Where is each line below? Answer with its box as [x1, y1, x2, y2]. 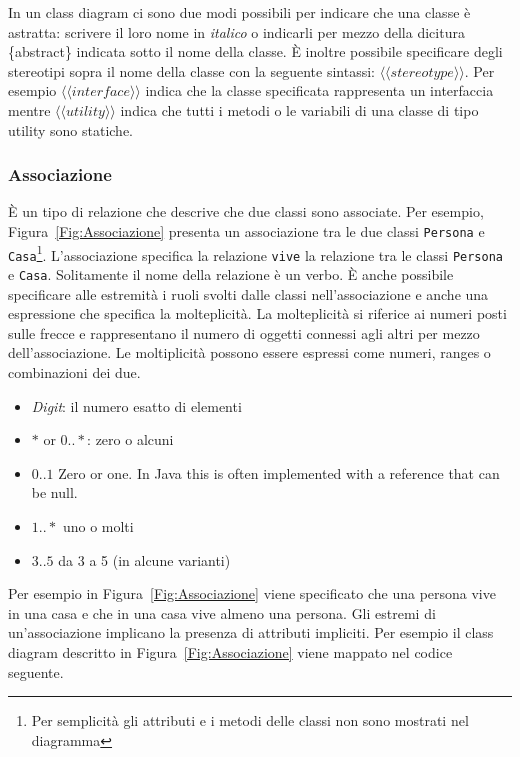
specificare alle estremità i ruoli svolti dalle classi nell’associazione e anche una [8, 283, 489, 304]
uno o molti [62, 515, 134, 536]
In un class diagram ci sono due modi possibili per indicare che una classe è [8, 2, 471, 22]
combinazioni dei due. [8, 361, 141, 382]
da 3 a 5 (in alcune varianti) [58, 549, 231, 570]
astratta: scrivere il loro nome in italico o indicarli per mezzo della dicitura [8, 21, 465, 42]
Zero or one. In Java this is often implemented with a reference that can [58, 462, 500, 483]
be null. [31, 482, 78, 503]
